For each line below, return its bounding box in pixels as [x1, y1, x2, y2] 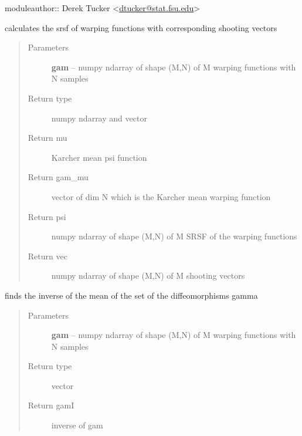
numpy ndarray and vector [51, 111, 147, 124]
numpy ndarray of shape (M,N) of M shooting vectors [51, 269, 245, 282]
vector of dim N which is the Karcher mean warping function [51, 190, 271, 202]
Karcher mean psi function [51, 151, 147, 163]
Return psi [28, 210, 66, 222]
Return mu [28, 131, 67, 144]
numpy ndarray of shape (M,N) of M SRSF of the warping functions [51, 230, 297, 242]
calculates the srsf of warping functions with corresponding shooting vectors [5, 21, 277, 33]
